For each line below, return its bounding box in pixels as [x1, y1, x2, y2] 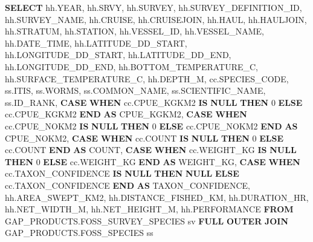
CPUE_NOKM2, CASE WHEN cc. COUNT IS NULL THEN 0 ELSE [5, 131, 284, 144]
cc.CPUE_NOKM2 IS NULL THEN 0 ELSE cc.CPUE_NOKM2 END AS [5, 119, 298, 132]
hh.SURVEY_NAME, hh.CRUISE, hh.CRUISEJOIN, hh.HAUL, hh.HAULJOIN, [5, 13, 307, 25]
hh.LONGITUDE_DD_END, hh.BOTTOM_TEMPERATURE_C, [5, 60, 259, 73]
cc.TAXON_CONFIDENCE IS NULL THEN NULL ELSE [5, 167, 239, 180]
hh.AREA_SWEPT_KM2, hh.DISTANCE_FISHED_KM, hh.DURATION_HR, [5, 191, 309, 203]
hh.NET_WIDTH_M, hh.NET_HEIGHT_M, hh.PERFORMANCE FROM [5, 203, 294, 215]
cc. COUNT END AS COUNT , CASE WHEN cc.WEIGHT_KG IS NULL [5, 143, 297, 156]
